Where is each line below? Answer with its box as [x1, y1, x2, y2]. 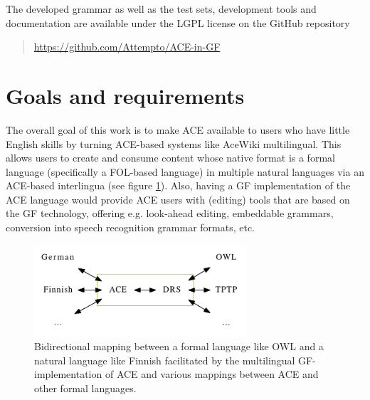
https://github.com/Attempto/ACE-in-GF [33, 39, 221, 54]
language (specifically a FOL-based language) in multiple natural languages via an [6, 164, 364, 179]
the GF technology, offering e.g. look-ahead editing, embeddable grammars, [6, 206, 334, 221]
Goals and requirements [6, 80, 245, 110]
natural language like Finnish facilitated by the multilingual [34, 352, 295, 367]
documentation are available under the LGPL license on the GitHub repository [6, 15, 350, 30]
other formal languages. [34, 380, 137, 395]
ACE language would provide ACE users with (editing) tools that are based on [6, 191, 350, 206]
